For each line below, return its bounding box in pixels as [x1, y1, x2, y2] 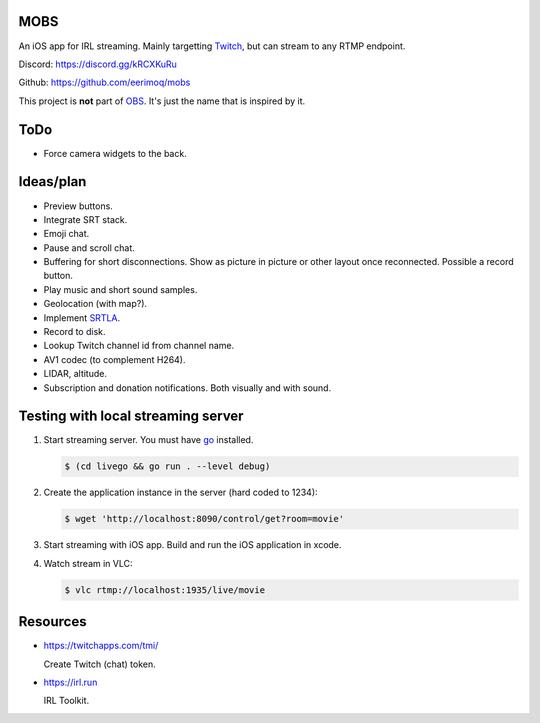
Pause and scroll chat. [43, 241, 135, 254]
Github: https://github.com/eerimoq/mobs [18, 76, 191, 89]
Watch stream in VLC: [43, 557, 134, 569]
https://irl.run [43, 676, 98, 689]
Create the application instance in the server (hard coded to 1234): [43, 486, 319, 499]
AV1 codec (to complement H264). [43, 353, 186, 365]
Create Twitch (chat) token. [43, 658, 157, 670]
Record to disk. [43, 326, 106, 338]
